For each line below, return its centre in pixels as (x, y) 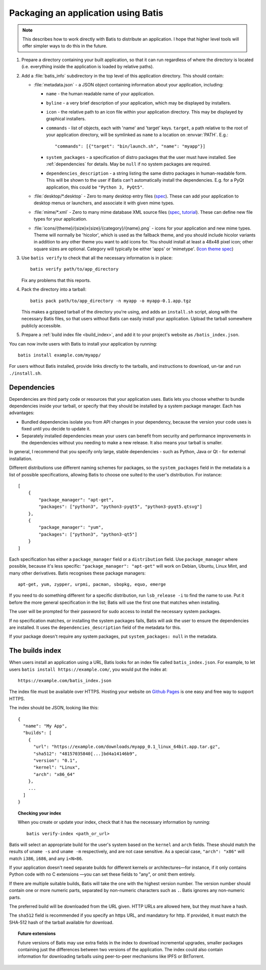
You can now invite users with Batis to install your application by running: (83, 344)
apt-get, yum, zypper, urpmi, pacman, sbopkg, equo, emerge (92, 584)
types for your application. (61, 219)
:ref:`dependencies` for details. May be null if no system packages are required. (129, 164)
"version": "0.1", (55, 760)
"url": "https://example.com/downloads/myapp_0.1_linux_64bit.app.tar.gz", (127, 747)
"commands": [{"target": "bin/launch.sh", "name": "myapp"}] (130, 146)
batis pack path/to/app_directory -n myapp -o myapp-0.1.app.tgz (111, 301)
